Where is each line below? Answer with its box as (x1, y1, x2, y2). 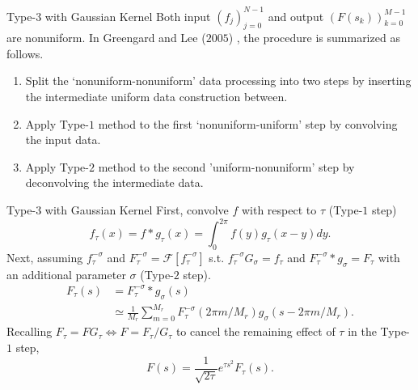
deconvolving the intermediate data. (25, 174, 204, 191)
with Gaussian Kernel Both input (44, 7, 211, 24)
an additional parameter (6, 265, 126, 282)
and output (268, 7, 324, 24)
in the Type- (348, 323, 410, 340)
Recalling (6, 323, 53, 340)
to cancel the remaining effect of (175, 323, 336, 340)
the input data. (25, 131, 101, 148)
